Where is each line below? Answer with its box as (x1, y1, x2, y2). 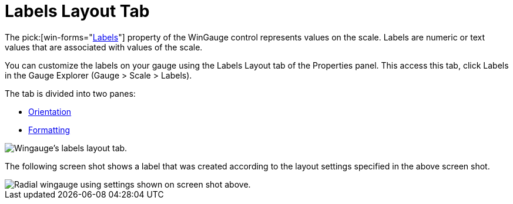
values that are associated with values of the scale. (5, 42, 203, 52)
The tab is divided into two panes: (5, 88, 136, 98)
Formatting (28, 124, 71, 135)
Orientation (28, 106, 72, 117)
